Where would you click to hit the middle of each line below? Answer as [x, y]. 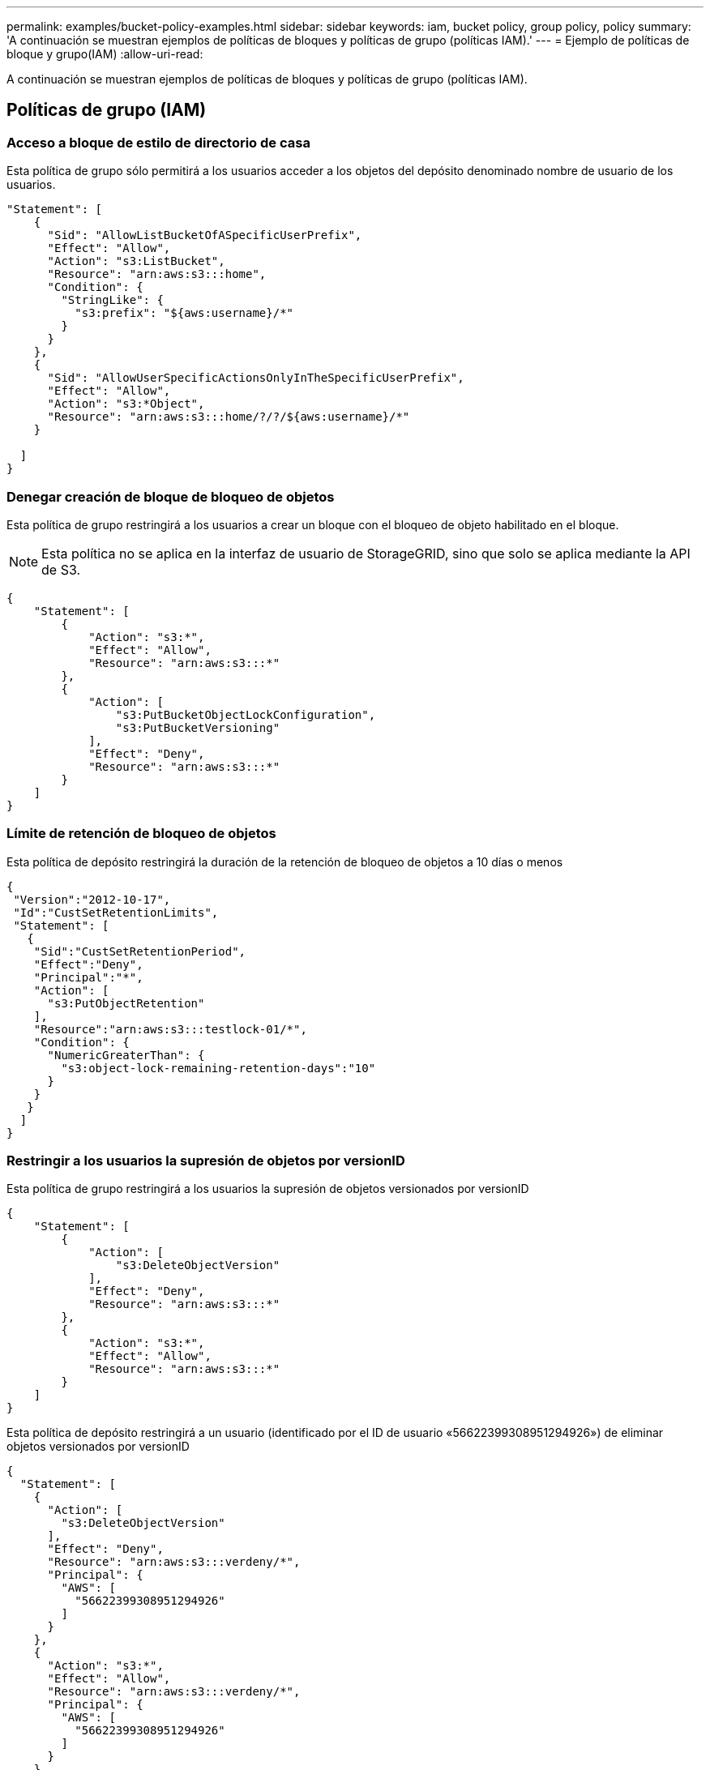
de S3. [61, 569]
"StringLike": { [112, 300]
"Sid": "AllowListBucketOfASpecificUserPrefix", [205, 235]
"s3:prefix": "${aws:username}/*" [184, 313]
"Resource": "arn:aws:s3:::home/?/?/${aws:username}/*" [229, 417]
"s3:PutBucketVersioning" [198, 727]
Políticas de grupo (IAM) [107, 110]
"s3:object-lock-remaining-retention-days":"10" [218, 1068]
